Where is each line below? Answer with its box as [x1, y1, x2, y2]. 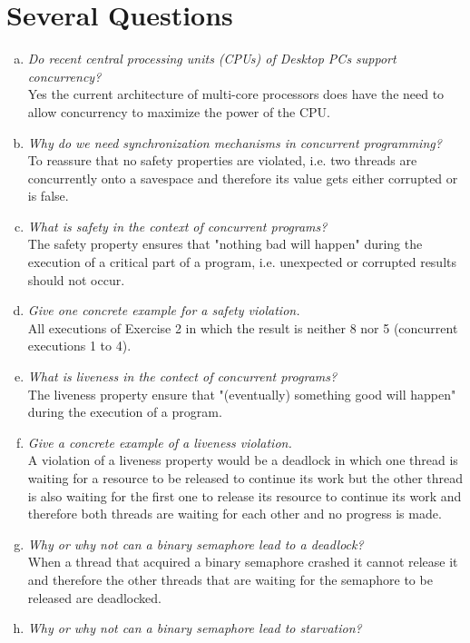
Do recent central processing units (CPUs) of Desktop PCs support [27, 49, 397, 68]
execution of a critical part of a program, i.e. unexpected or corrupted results [27, 252, 457, 272]
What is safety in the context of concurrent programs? [27, 216, 328, 235]
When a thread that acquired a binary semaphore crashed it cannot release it [27, 552, 458, 571]
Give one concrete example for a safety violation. [27, 301, 300, 320]
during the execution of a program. [27, 402, 222, 421]
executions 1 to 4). [27, 336, 132, 355]
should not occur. [27, 270, 125, 289]
